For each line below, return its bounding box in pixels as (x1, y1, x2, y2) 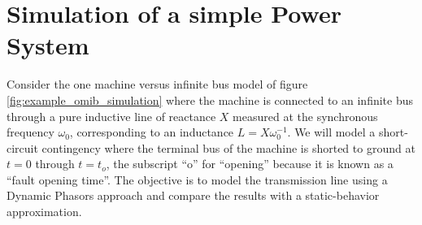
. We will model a (287, 123, 376, 141)
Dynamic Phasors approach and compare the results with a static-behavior (7, 187, 380, 204)
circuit (7, 139, 38, 156)
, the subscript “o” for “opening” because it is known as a (106, 155, 394, 172)
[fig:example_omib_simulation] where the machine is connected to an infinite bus (7, 91, 413, 108)
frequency (7, 123, 54, 141)
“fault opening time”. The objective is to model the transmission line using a (7, 171, 388, 188)
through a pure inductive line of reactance (7, 107, 216, 124)
